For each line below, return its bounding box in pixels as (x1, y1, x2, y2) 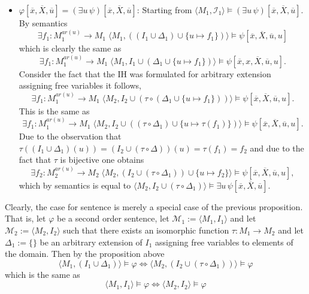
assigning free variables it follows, (19, 79, 141, 92)
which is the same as (5, 268, 80, 280)
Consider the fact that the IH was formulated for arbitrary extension (19, 67, 271, 80)
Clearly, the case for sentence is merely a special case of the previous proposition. (5, 200, 303, 213)
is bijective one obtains (60, 153, 144, 166)
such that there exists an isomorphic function (63, 224, 229, 236)
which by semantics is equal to (19, 178, 131, 191)
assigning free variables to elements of (155, 235, 293, 248)
